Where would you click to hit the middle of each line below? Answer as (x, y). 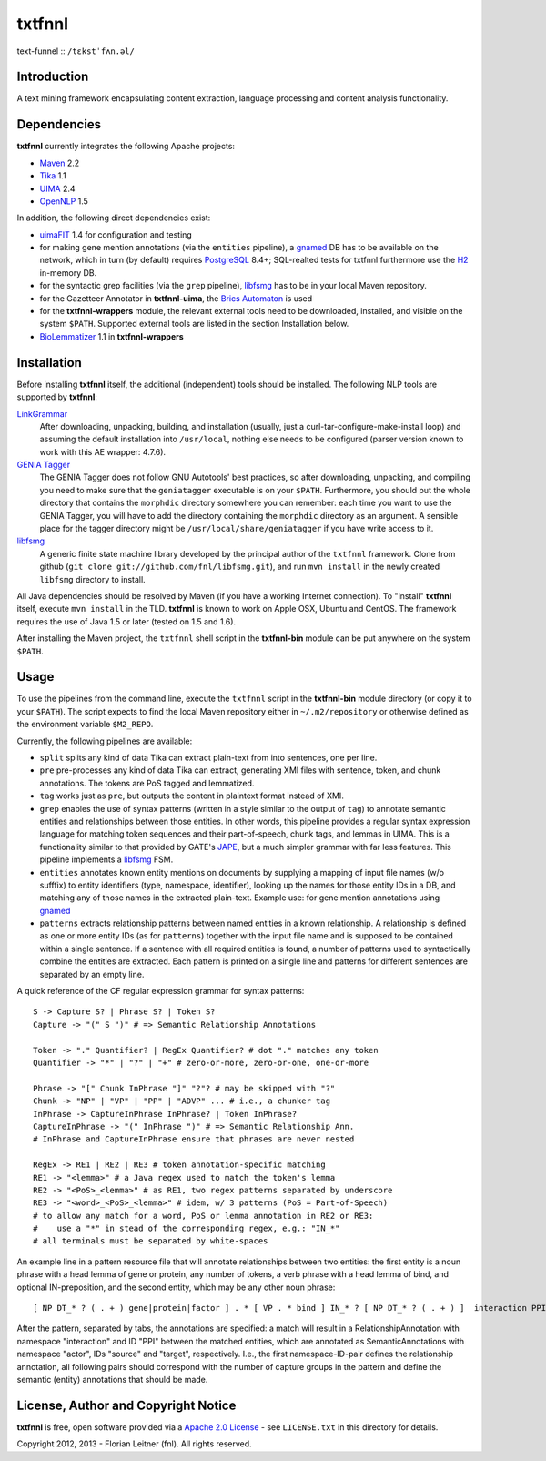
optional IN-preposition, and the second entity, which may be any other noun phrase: (176, 1287)
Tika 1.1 (53, 176)
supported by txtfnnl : (57, 397)
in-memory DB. (68, 272)
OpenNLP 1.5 (64, 201)
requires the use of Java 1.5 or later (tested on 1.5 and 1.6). (126, 621)
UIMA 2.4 (58, 188)
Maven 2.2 (60, 163)
